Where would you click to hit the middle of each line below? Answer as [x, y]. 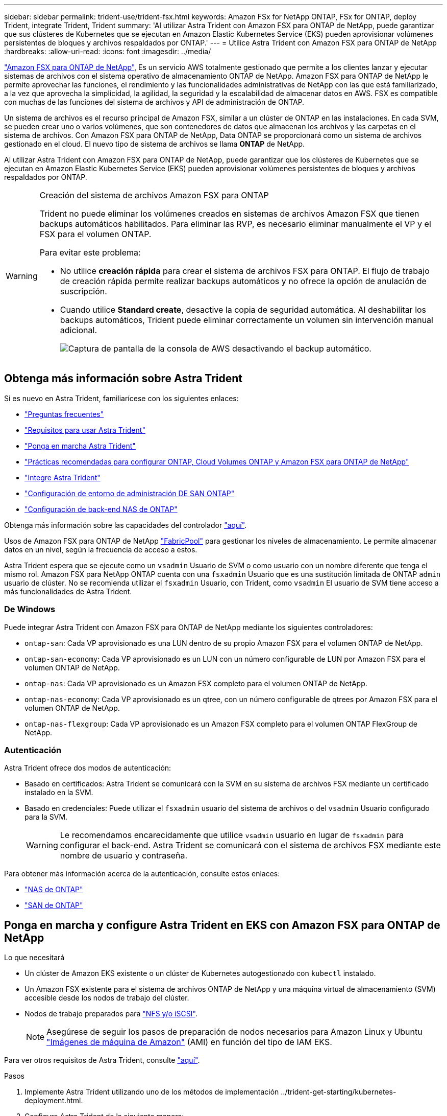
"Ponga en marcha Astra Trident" [80, 446]
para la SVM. [46, 817]
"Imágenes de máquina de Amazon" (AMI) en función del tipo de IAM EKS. [189, 1042]
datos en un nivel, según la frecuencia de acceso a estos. [101, 549]
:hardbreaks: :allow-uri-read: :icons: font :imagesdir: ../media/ [108, 51]
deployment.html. [54, 1101]
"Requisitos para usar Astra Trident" [85, 430]
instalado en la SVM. [59, 793]
